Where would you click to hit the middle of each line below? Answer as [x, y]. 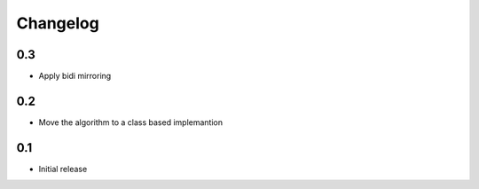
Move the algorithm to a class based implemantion [131, 122]
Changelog [58, 23]
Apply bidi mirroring [75, 76]
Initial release [63, 169]
